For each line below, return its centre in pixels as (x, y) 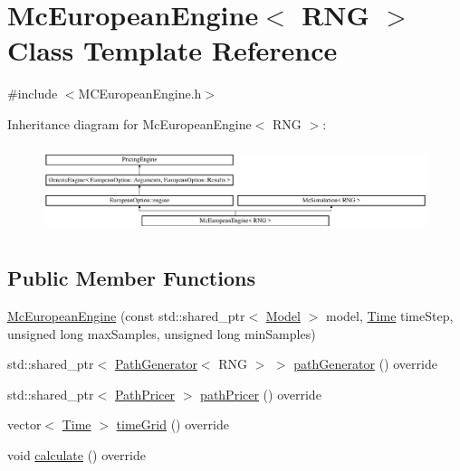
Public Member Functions (131, 278)
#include (33, 94)
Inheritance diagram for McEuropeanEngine (129, 123)
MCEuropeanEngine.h (140, 94)
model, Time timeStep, (389, 316)
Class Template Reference (172, 50)
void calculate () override (77, 455)
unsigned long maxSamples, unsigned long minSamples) (162, 333)
